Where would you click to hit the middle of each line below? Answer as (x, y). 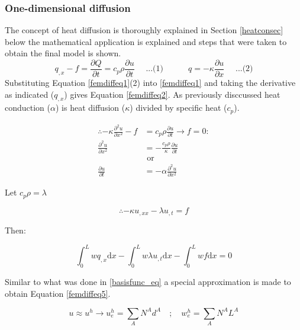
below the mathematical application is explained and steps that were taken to (146, 41)
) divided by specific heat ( (178, 108)
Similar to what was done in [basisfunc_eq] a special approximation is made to (148, 282)
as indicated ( (30, 94)
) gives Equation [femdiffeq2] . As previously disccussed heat (172, 94)
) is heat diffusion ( (90, 108)
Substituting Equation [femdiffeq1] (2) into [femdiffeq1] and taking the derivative (150, 83)
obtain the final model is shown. (63, 53)
